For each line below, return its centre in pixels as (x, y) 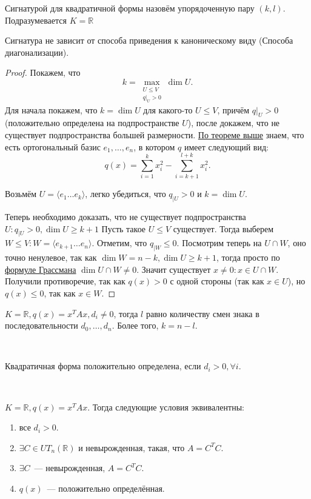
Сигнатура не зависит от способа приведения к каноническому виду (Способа (149, 40)
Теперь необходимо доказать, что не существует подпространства (125, 217)
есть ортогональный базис (53, 146)
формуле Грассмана (41, 269)
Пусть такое (124, 228)
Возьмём (21, 194)
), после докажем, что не (234, 123)
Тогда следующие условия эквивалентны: (168, 407)
